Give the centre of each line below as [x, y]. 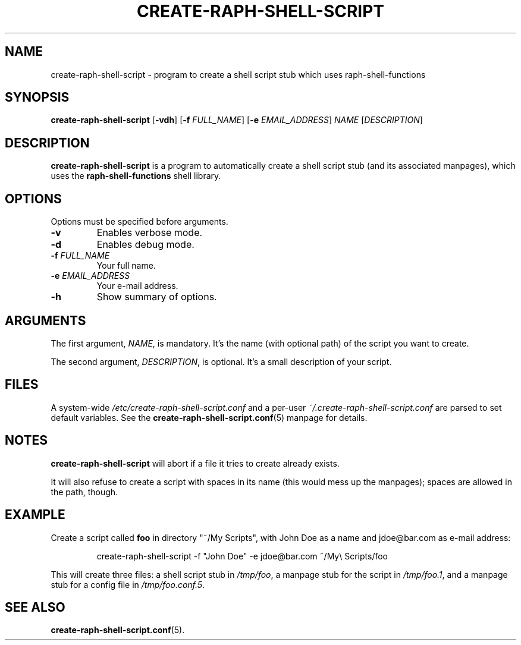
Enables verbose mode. [150, 233]
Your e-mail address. [137, 286]
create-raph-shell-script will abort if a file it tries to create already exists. [195, 463]
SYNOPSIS [37, 97]
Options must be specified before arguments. [139, 222]
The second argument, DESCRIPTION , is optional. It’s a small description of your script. [221, 361]
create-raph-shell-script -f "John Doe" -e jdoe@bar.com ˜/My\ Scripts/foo [242, 556]
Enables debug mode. [145, 245]
